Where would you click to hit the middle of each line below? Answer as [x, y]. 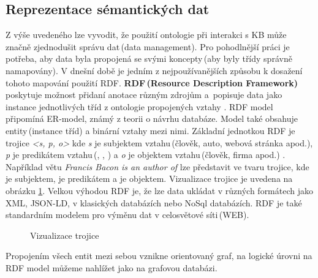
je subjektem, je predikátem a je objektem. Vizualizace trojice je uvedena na [149, 178]
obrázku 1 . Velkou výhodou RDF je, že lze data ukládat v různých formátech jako [159, 190]
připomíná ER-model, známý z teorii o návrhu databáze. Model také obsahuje [152, 118]
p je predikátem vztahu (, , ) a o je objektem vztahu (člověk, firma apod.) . [146, 155]
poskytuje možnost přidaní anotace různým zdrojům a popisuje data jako [144, 95]
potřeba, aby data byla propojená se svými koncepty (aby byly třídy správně [149, 58]
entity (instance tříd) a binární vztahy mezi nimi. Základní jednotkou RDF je [150, 130]
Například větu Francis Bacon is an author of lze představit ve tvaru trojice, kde [157, 166]
